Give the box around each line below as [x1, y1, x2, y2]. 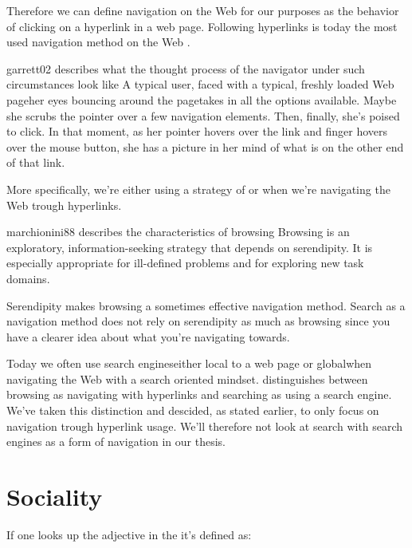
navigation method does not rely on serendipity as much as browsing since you [6, 313, 390, 329]
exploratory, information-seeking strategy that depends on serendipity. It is [6, 239, 373, 255]
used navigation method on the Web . [6, 34, 190, 50]
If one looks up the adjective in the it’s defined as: [6, 526, 252, 542]
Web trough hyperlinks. [6, 196, 122, 213]
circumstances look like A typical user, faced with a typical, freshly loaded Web [6, 76, 394, 93]
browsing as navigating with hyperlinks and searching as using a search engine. [6, 386, 392, 403]
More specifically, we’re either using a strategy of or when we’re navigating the [6, 180, 390, 197]
